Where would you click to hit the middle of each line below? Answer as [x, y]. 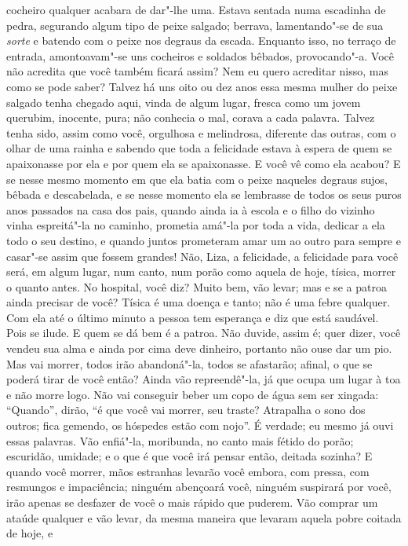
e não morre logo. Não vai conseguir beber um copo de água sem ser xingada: [193, 394]
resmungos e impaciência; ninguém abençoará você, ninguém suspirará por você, [199, 487]
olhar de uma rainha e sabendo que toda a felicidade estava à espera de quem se [199, 148]
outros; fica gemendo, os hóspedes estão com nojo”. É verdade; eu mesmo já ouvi [200, 425]
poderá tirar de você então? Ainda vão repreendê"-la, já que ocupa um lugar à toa [204, 379]
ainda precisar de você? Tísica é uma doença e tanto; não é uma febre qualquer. [199, 302]
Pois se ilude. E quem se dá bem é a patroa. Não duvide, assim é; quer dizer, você [204, 333]
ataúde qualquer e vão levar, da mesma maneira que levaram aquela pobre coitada [204, 517]
